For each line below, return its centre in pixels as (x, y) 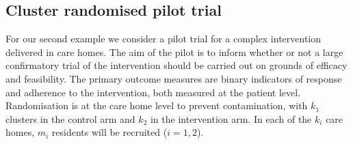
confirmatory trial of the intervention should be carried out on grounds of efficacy (176, 65)
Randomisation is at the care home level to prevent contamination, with (157, 105)
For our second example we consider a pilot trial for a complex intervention (164, 39)
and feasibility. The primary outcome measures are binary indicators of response (174, 78)
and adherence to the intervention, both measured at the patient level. (153, 92)
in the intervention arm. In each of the (231, 118)
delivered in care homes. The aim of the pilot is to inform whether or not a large (174, 52)
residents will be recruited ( (109, 132)
